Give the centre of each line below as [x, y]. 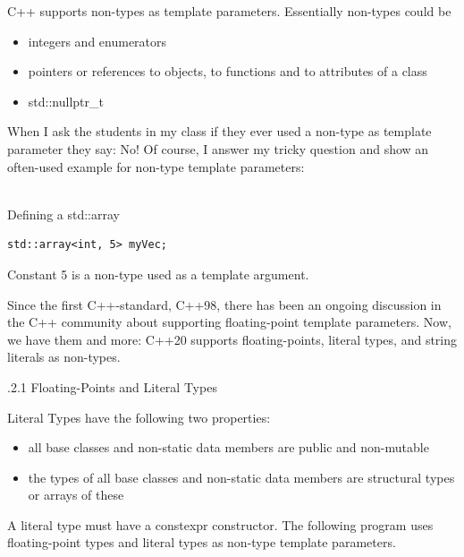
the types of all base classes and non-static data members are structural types [241, 477]
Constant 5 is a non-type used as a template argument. [158, 274]
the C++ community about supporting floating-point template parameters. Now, [229, 322]
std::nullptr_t [66, 101]
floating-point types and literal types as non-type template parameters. [202, 542]
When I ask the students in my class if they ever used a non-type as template [219, 131]
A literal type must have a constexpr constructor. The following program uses [220, 524]
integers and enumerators [97, 41]
